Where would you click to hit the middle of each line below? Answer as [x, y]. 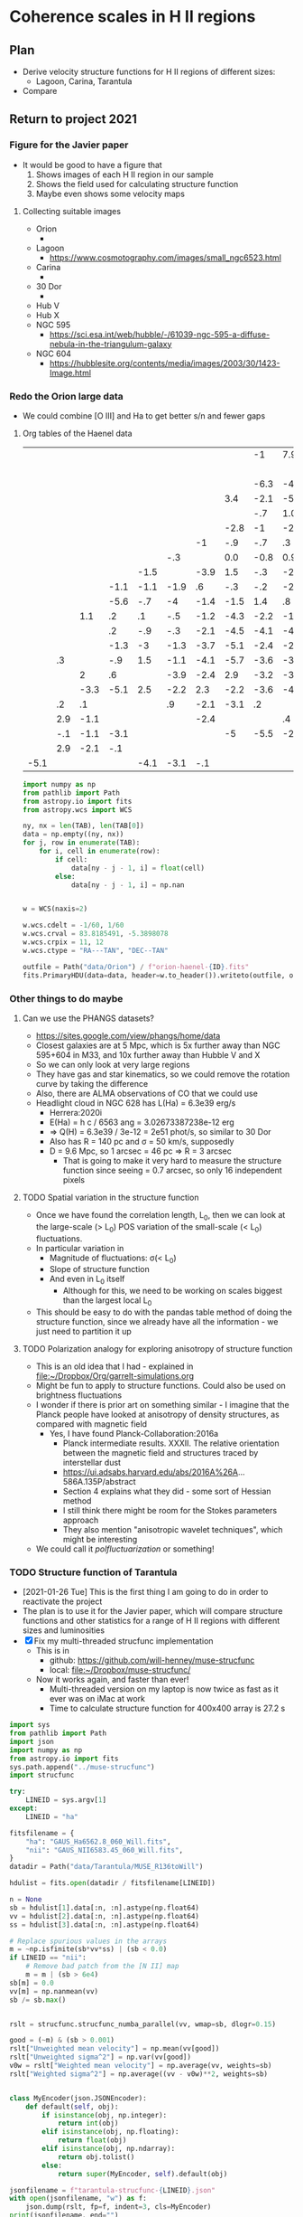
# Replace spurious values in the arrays [88, 1941]
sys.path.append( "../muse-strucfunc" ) [82, 1767]
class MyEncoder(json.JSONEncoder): [78, 2098]
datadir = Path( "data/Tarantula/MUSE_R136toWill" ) [106, 1867]
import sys [30, 1725]
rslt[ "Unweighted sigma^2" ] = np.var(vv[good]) [101, 2057]
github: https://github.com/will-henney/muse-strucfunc [152, 1660]
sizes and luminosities [64, 1630]
